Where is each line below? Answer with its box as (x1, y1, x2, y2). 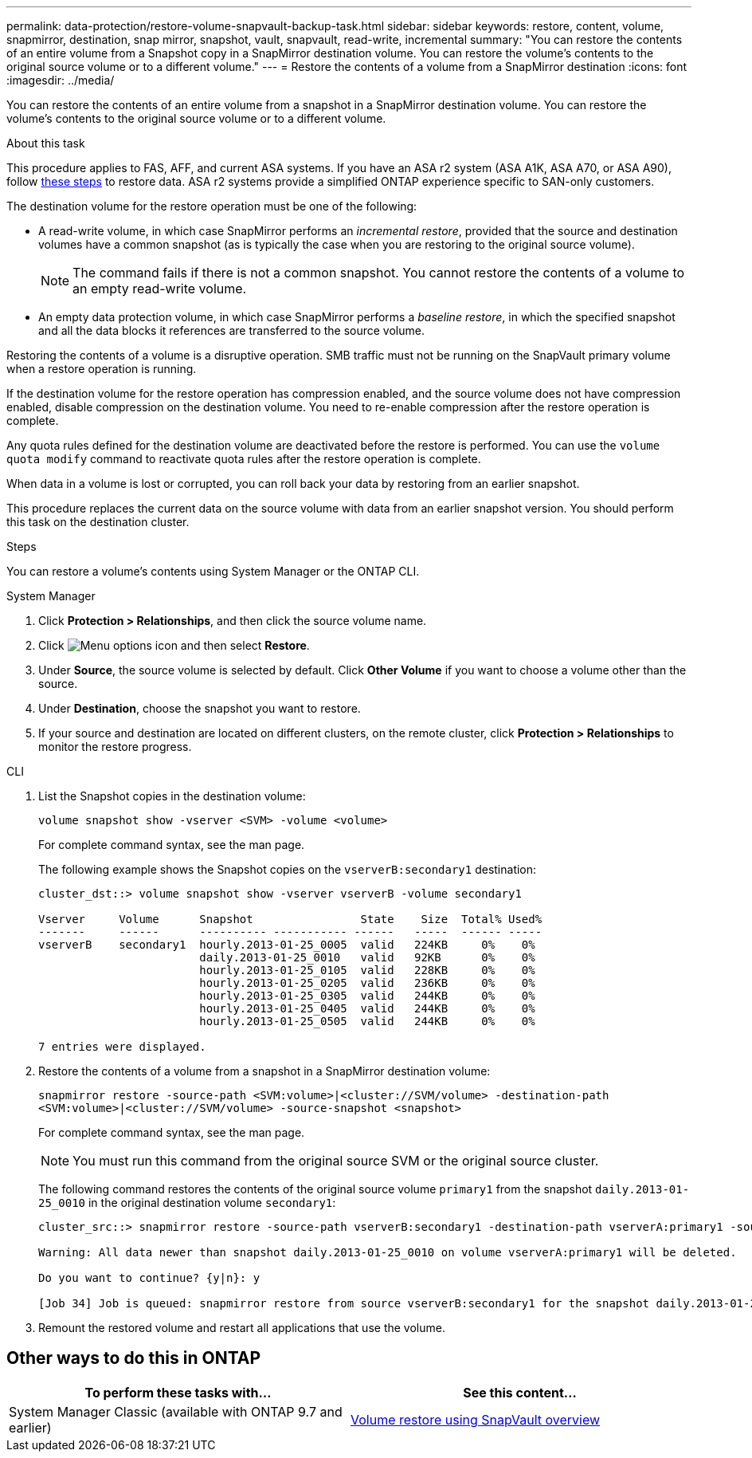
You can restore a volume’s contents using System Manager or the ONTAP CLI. (6, 564, 420, 578)
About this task (6, 136, 85, 150)
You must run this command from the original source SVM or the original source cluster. (72, 1153, 599, 1169)
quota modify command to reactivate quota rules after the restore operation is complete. (6, 452, 481, 466)
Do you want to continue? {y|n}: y (38, 1271, 260, 1284)
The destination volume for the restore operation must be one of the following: (6, 199, 417, 213)
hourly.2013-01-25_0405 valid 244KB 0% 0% (199, 1002, 535, 1015)
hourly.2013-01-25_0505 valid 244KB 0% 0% (199, 1015, 535, 1028)
